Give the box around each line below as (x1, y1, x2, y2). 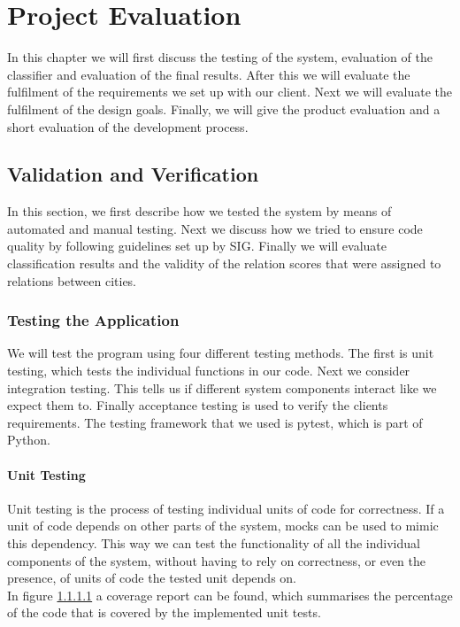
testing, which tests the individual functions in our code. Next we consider (7, 361, 410, 380)
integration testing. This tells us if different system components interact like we (7, 378, 437, 397)
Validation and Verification (7, 160, 259, 188)
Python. (7, 430, 50, 449)
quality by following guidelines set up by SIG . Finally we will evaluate (7, 236, 387, 255)
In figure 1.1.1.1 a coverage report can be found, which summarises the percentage (7, 585, 453, 604)
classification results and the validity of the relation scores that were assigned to (7, 254, 441, 273)
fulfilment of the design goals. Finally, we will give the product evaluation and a (7, 99, 441, 118)
